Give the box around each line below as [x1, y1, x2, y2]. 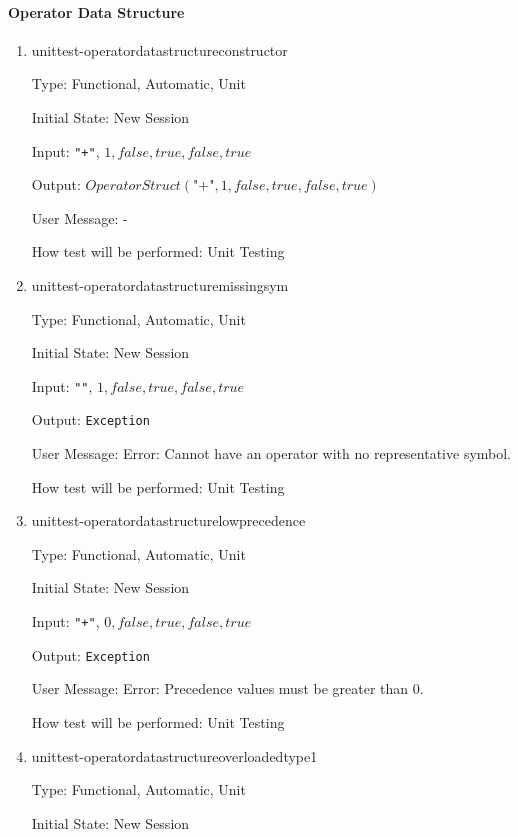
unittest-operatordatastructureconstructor [31, 39, 288, 60]
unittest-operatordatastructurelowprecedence [31, 510, 306, 531]
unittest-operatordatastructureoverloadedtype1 [31, 745, 318, 766]
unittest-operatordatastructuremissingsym [31, 275, 289, 296]
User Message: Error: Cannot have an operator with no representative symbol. [31, 443, 512, 464]
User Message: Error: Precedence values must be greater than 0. [31, 678, 424, 699]
